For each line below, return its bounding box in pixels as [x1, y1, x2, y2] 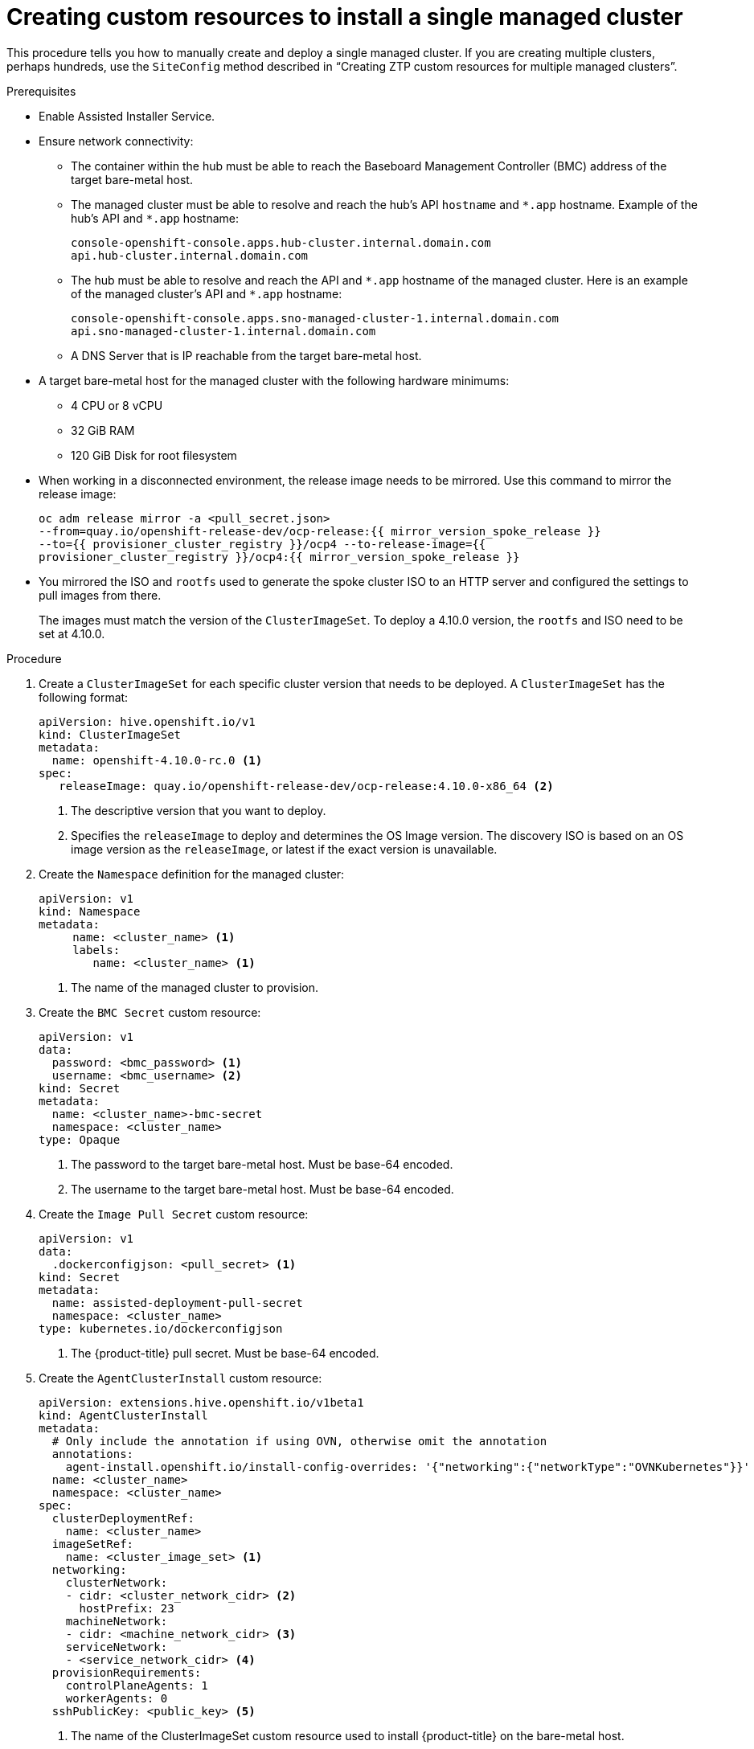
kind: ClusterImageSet [39, 727, 182, 741]
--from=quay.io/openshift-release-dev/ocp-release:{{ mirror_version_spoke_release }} [39, 524, 601, 538]
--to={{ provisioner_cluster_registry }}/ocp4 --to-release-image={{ [39, 537, 486, 551]
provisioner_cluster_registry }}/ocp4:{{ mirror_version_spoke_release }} [39, 550, 520, 563]
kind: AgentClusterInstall [39, 1408, 208, 1422]
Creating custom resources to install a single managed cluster [6, 3, 683, 31]
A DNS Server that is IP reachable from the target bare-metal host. [71, 348, 422, 362]
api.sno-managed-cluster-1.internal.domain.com [71, 324, 376, 338]
